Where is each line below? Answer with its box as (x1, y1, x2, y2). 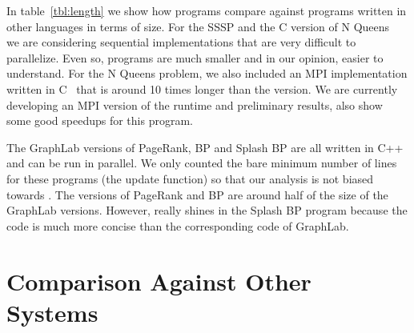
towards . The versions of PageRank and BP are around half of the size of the (6, 186, 388, 203)
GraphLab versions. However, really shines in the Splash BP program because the (6, 202, 408, 219)
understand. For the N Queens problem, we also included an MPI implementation (6, 65, 408, 82)
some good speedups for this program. (6, 112, 193, 129)
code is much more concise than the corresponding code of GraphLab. (6, 217, 349, 234)
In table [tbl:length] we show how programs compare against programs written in (6, 2, 407, 18)
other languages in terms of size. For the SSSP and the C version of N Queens (6, 18, 390, 34)
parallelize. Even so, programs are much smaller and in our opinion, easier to (6, 49, 384, 66)
